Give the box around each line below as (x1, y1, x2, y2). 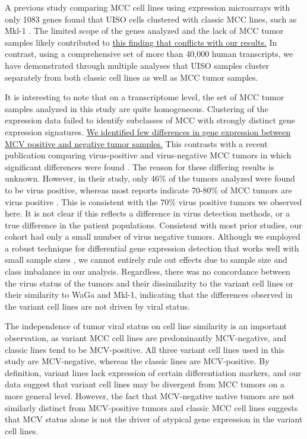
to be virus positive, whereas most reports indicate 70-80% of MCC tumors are (5, 183, 292, 196)
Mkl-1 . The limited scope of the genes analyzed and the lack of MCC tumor (5, 24, 284, 37)
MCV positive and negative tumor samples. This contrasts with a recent (5, 137, 268, 149)
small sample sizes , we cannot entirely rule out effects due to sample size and (5, 253, 287, 266)
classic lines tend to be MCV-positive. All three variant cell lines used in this (5, 343, 284, 355)
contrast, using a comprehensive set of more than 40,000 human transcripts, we (5, 47, 293, 60)
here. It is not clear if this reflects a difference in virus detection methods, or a (5, 207, 290, 220)
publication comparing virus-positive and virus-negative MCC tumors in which (5, 149, 292, 161)
